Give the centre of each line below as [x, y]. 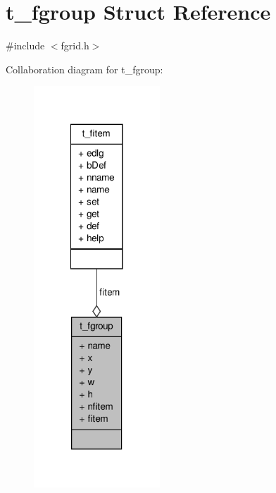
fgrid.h [75, 45]
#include [25, 45]
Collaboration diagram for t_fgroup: [84, 69]
